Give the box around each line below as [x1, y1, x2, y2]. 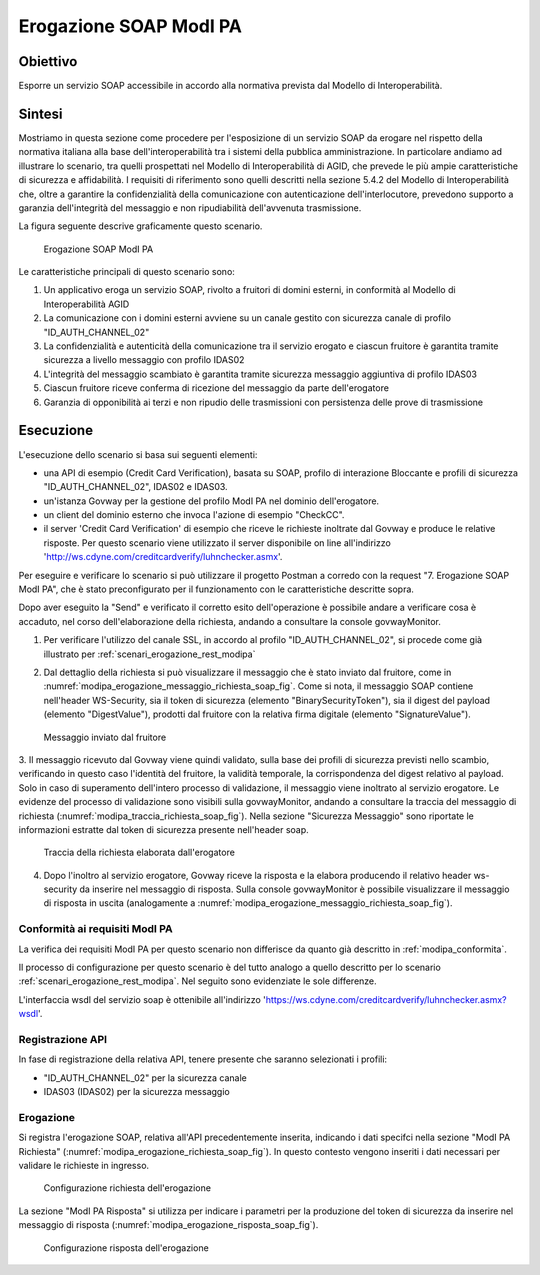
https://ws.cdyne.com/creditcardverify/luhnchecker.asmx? [265, 993, 507, 1005]
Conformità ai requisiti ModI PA [18, 922, 174, 936]
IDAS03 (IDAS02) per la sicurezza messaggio [43, 1086, 230, 1098]
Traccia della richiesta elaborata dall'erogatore [43, 846, 235, 859]
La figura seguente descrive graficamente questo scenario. [18, 220, 263, 232]
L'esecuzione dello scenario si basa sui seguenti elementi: [18, 448, 258, 460]
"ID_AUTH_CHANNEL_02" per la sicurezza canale [43, 1071, 247, 1084]
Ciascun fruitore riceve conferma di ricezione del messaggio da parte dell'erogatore [43, 382, 390, 394]
